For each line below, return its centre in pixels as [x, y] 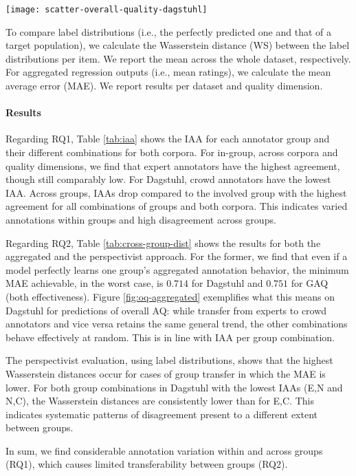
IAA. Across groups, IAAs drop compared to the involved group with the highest [176, 192]
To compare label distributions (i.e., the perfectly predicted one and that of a [169, 31]
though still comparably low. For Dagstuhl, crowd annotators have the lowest [168, 179]
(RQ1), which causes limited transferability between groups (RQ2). [147, 464]
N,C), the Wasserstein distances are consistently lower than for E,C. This [160, 401]
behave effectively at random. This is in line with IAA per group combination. [170, 337]
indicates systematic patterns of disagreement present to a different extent [162, 414]
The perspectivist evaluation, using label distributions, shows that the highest [169, 360]
